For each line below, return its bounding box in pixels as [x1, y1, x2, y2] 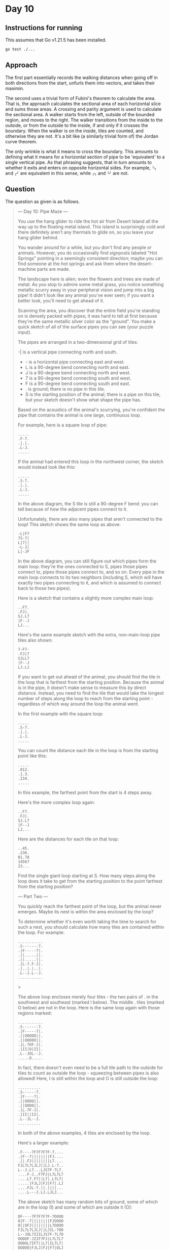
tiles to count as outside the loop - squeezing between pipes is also [17, 1069, 159, 1076]
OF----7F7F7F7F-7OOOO [17, 1214, 63, 1219]
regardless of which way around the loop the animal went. [17, 701, 140, 707]
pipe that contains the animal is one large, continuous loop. [17, 412, 142, 418]
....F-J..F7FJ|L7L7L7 [17, 1171, 63, 1177]
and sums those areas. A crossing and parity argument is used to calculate [5, 106, 162, 112]
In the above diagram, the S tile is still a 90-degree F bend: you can [17, 500, 158, 506]
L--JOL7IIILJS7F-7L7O [17, 1232, 63, 1237]
